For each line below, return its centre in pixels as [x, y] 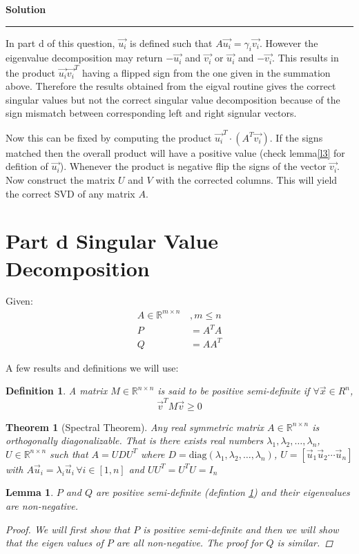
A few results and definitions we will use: [92, 367]
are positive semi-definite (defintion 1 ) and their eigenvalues [223, 492]
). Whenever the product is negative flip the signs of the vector [193, 166]
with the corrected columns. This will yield [246, 179]
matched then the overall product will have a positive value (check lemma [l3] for [175, 152]
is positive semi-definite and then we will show [241, 529]
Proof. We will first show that [68, 529]
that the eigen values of [55, 543]
